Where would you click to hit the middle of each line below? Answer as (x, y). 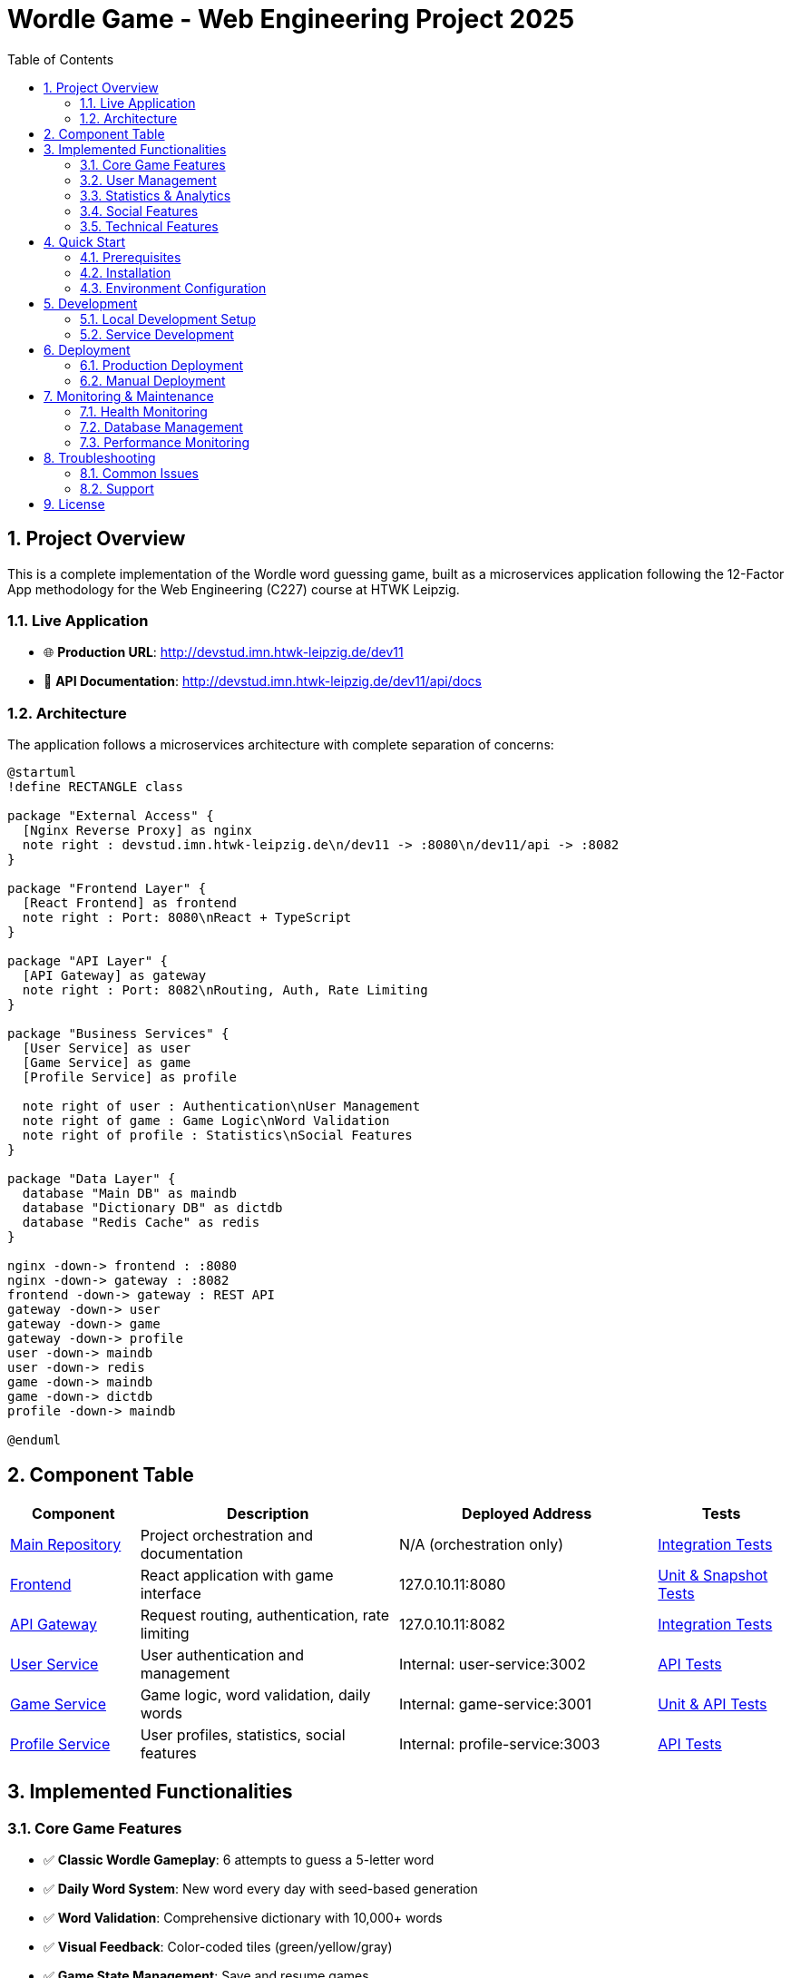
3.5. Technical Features (149, 226)
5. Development (91, 303)
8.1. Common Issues (139, 473)
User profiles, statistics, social (243, 1734)
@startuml (42, 773)
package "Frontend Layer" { (107, 889)
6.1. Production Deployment (161, 365)
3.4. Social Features (139, 211)
